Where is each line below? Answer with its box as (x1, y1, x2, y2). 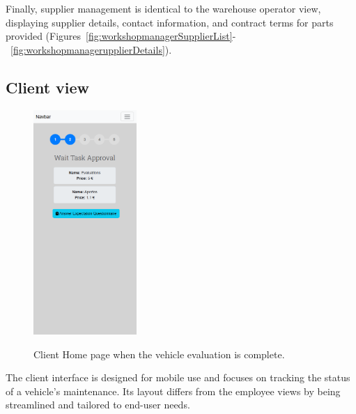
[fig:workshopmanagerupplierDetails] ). (10, 42, 172, 56)
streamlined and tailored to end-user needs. (6, 397, 190, 412)
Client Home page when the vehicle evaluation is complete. (33, 346, 285, 361)
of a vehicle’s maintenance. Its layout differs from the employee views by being (6, 383, 341, 398)
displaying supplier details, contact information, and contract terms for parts (6, 15, 334, 29)
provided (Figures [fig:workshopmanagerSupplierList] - (6, 29, 236, 43)
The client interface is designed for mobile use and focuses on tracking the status (6, 370, 350, 385)
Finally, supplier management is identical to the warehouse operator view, (6, 1, 321, 15)
